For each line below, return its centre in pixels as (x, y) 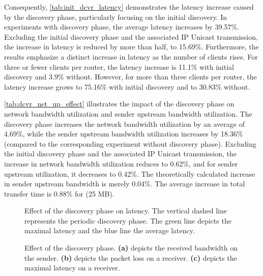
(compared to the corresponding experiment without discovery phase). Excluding (130, 143)
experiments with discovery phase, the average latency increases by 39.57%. (122, 27)
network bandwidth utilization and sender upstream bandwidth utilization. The (128, 113)
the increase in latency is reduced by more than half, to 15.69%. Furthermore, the (131, 47)
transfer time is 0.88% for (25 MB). (59, 193)
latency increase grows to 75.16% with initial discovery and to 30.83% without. (127, 86)
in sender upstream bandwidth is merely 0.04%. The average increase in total (125, 184)
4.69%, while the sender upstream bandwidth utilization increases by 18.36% (124, 134)
